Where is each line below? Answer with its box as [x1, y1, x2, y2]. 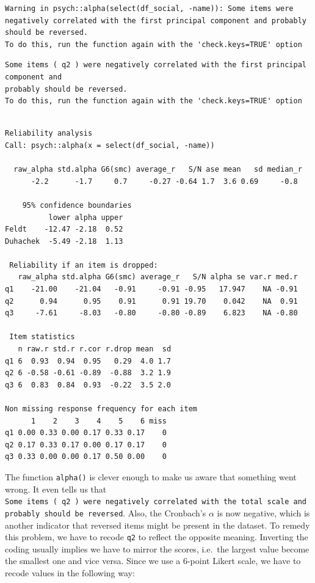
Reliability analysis [5, 129, 93, 138]
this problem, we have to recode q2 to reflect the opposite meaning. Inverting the [5, 530, 308, 543]
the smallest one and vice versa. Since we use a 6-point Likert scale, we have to [5, 554, 301, 567]
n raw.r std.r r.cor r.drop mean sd [18, 345, 172, 354]
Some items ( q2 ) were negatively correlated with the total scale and [5, 497, 306, 507]
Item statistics [9, 332, 75, 342]
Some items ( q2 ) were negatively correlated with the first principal [5, 61, 306, 70]
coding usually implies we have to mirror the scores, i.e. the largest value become [5, 542, 310, 555]
